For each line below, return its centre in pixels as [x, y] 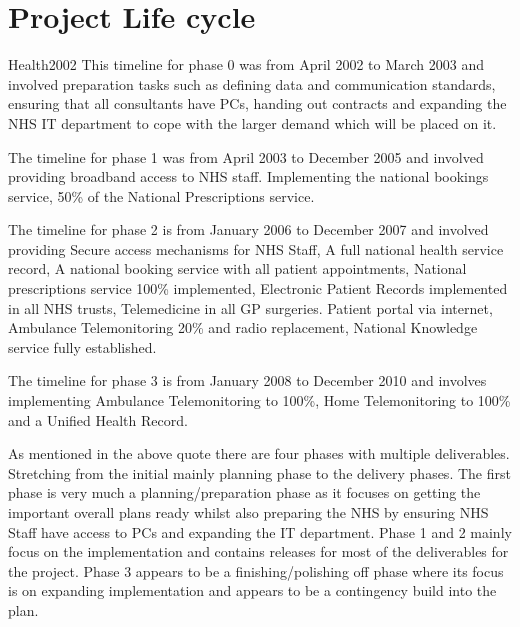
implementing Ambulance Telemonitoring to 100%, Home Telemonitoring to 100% [259, 400]
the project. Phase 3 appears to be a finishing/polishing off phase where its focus [256, 570]
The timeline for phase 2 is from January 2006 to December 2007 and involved [248, 229]
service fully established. [82, 346]
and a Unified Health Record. [98, 419]
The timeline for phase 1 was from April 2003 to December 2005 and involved [246, 156]
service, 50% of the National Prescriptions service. [161, 195]
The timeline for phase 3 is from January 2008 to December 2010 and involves [247, 380]
